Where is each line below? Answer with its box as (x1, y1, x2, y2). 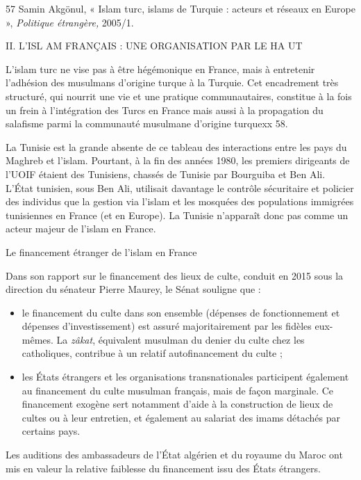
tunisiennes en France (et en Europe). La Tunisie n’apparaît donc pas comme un (6, 207, 349, 222)
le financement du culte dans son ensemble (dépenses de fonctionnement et (22, 305, 340, 319)
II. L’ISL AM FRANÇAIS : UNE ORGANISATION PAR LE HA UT (6, 38, 303, 53)
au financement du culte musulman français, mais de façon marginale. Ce (22, 383, 334, 397)
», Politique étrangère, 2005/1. (6, 15, 134, 29)
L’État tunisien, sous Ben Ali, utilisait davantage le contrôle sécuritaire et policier (6, 180, 354, 195)
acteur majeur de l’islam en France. (6, 221, 156, 236)
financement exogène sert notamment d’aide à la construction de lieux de (22, 397, 333, 411)
